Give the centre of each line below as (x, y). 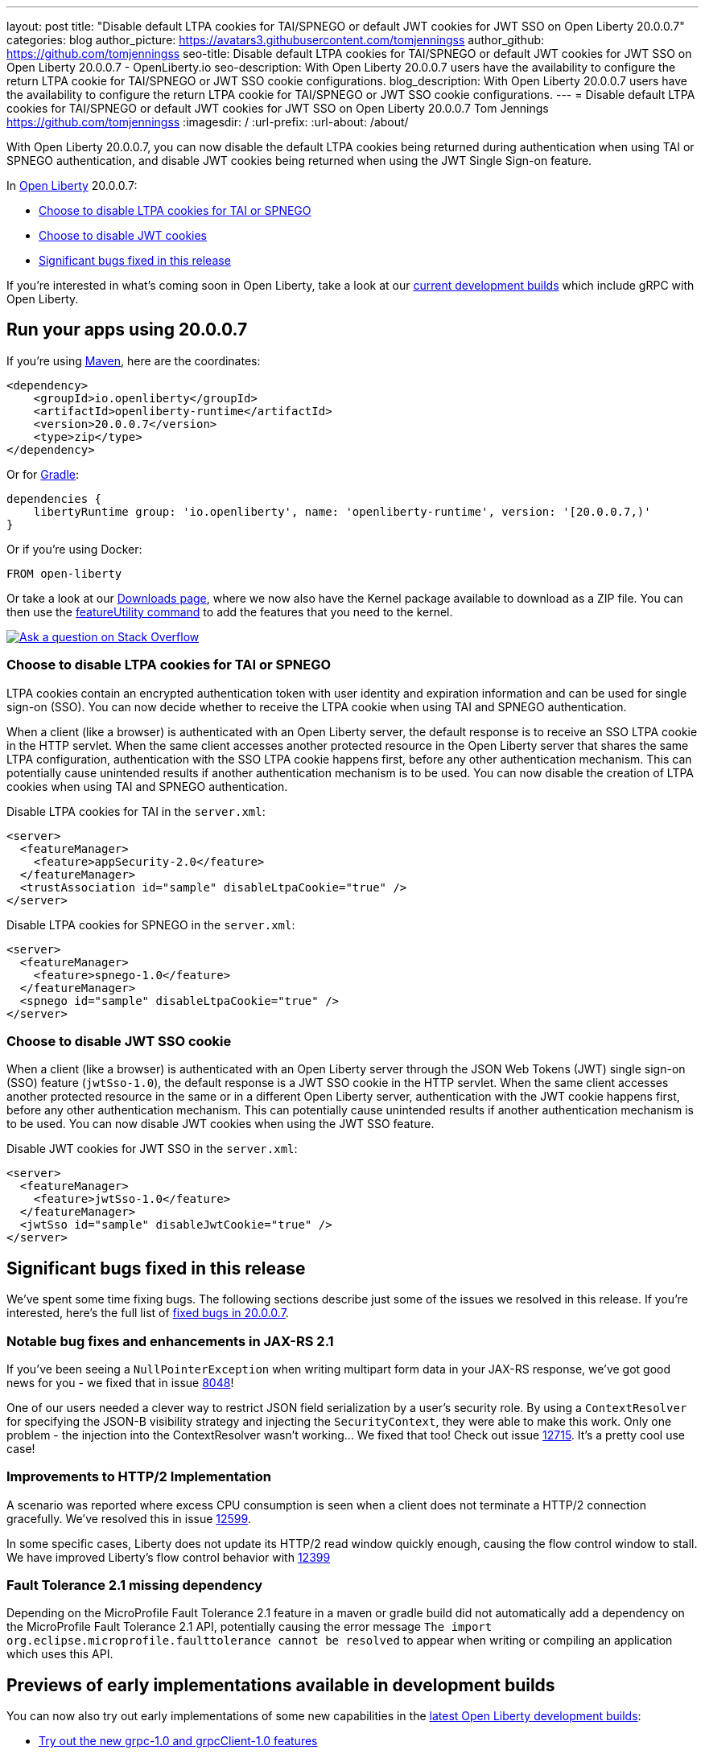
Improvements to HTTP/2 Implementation (139, 1477)
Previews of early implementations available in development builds (281, 1685)
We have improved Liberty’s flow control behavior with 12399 (169, 1557)
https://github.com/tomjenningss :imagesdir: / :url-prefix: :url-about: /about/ (208, 122)
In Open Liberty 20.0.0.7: (72, 185)
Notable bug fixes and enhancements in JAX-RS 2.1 (170, 1341)
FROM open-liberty (64, 573)
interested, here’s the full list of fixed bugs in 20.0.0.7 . (148, 1313)
